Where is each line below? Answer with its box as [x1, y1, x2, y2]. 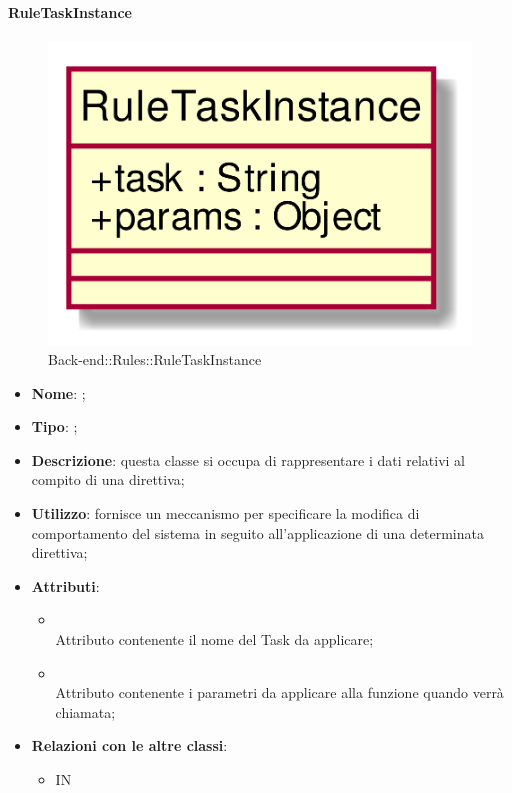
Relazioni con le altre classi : [31, 735, 228, 756]
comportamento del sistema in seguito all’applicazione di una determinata [31, 522, 484, 543]
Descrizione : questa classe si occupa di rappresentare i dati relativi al [31, 449, 465, 470]
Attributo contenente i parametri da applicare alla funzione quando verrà [55, 682, 504, 703]
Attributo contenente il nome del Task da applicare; [55, 628, 374, 649]
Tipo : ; [31, 416, 78, 437]
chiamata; [55, 701, 116, 722]
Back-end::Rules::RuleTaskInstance [48, 349, 262, 370]
